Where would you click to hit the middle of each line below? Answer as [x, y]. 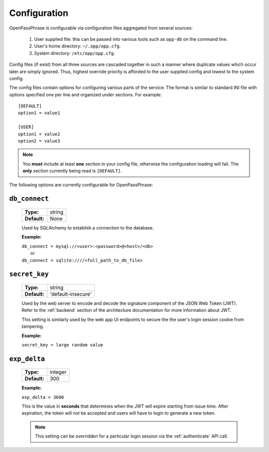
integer [58, 372]
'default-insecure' [71, 294]
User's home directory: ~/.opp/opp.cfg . [77, 46]
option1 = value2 [39, 134]
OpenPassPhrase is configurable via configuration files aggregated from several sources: [101, 28]
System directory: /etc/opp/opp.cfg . [75, 53]
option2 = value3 [39, 141]
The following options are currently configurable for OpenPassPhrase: [81, 185]
